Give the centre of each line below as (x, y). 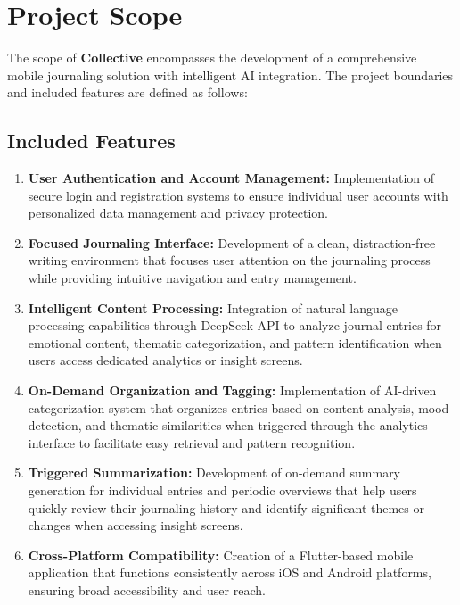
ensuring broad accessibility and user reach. (147, 589)
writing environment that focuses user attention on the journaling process (229, 260)
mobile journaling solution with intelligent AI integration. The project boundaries (230, 75)
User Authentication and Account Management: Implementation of (231, 178)
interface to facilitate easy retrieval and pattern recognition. (192, 442)
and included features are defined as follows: (127, 92)
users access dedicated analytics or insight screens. (165, 360)
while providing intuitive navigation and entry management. (192, 278)
